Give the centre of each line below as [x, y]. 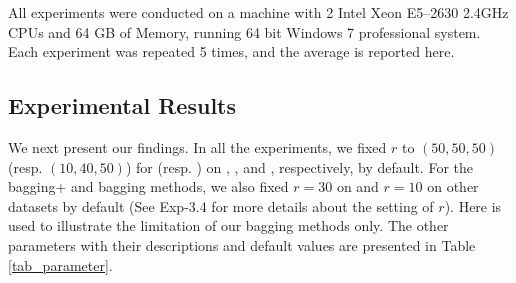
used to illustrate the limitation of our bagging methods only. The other [228, 225]
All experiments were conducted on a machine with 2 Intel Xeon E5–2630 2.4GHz [258, 12]
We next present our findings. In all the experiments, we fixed [197, 146]
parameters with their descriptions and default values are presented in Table [242, 244]
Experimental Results [122, 105]
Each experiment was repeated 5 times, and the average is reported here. [231, 51]
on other [453, 186]
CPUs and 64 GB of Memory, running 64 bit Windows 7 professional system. [244, 31]
